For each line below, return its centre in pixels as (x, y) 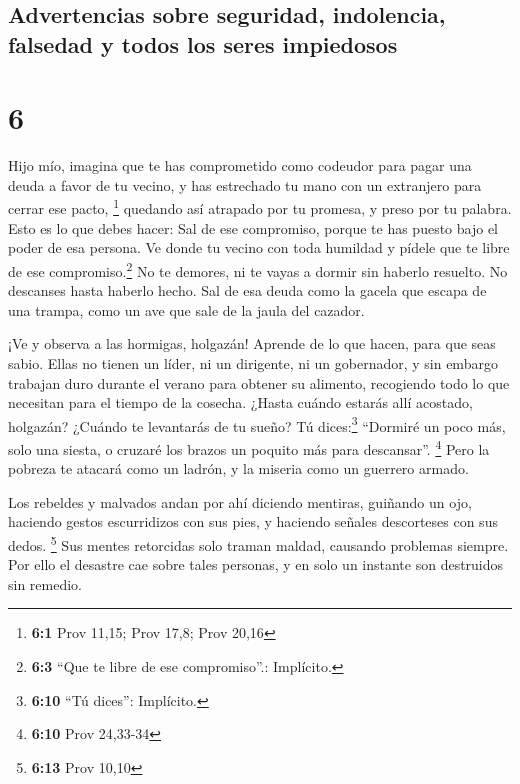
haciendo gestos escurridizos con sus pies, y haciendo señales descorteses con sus (253, 521)
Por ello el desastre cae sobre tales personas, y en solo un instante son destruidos (256, 564)
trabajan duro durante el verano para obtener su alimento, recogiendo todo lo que (259, 382)
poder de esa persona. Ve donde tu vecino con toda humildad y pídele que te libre (259, 247)
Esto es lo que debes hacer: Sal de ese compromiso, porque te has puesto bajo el (253, 227)
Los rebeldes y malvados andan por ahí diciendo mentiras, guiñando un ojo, (240, 501)
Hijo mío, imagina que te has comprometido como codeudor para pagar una (240, 165)
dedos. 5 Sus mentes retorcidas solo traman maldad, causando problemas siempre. (258, 543)
